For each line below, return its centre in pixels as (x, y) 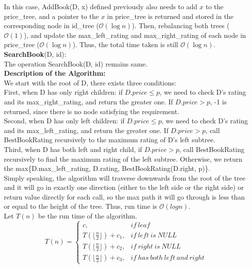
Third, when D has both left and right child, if (73, 149)
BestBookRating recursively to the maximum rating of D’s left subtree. (110, 140)
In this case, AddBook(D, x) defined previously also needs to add (101, 6)
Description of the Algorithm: (55, 73)
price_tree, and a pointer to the (51, 16)
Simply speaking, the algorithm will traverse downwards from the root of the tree (125, 177)
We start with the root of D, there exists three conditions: (90, 82)
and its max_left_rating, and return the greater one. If (86, 130)
